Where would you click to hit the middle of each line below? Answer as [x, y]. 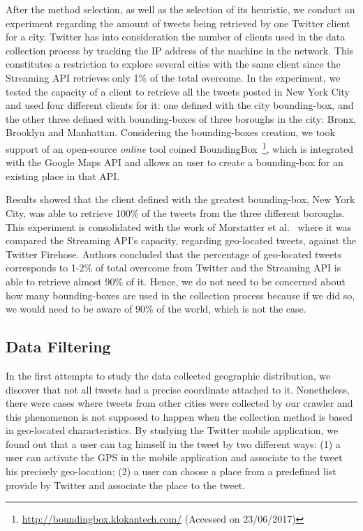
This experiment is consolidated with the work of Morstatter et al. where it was [179, 226]
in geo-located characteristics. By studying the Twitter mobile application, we [172, 430]
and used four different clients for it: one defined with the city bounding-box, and [180, 105]
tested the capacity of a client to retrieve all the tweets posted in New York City [178, 91]
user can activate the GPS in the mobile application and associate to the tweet [174, 457]
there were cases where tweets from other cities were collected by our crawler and [179, 403]
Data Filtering [58, 346]
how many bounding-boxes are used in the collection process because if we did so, [180, 295]
